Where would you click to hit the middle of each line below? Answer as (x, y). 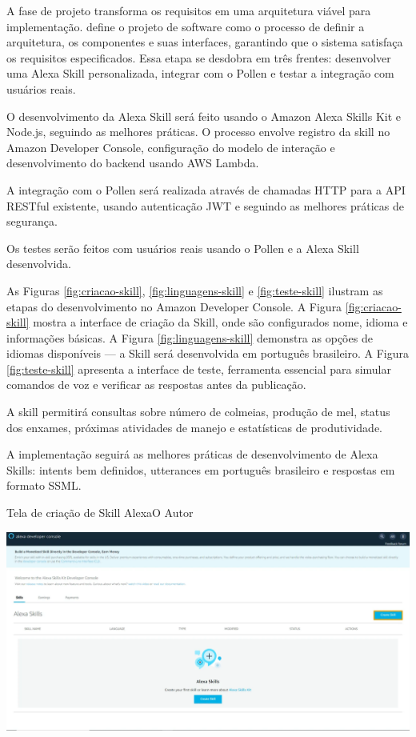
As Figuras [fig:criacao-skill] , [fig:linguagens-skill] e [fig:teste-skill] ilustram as (195, 290)
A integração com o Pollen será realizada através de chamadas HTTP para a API (206, 189)
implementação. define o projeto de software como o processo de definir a (186, 26)
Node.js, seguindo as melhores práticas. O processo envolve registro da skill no (198, 132)
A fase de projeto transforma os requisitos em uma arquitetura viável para (189, 10)
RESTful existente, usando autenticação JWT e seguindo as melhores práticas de (205, 205)
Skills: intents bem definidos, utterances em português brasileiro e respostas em (201, 469)
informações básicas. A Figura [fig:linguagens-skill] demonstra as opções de (190, 337)
